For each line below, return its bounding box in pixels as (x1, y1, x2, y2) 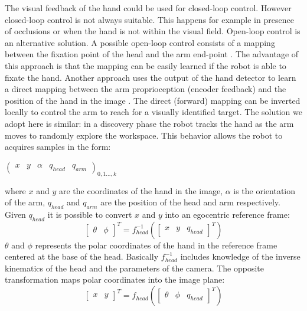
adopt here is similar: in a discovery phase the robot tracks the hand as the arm (5, 117, 294, 129)
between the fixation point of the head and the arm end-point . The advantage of (5, 48, 299, 60)
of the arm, (5, 196, 45, 208)
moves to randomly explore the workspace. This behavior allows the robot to (5, 129, 283, 141)
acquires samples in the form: (5, 140, 111, 153)
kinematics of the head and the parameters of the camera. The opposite (5, 261, 264, 274)
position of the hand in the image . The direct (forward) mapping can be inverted (5, 94, 301, 106)
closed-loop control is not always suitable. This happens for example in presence (5, 13, 294, 25)
